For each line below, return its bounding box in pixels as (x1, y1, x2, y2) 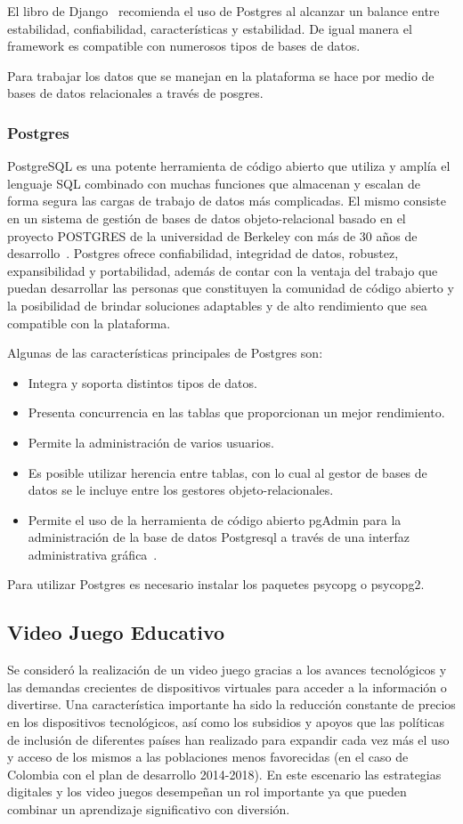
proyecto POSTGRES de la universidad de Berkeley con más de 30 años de (7, 226, 418, 245)
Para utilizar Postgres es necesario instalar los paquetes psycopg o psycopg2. (7, 575, 425, 594)
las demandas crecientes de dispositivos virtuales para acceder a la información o (7, 677, 447, 696)
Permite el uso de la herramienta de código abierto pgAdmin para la (28, 510, 402, 529)
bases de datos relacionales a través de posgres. (7, 84, 264, 102)
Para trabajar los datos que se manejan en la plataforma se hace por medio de (7, 66, 435, 85)
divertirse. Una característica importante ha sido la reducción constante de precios (7, 695, 456, 714)
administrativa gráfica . (28, 545, 158, 563)
